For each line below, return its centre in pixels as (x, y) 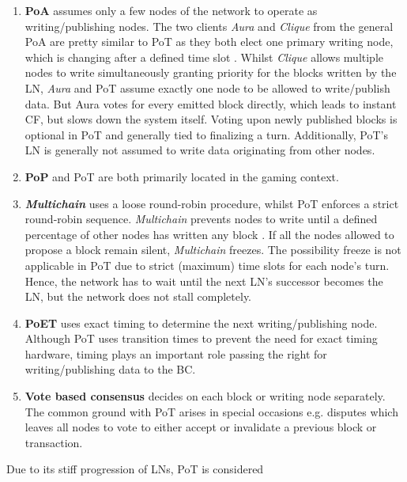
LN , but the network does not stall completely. (138, 296)
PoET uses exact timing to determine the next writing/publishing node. (201, 323)
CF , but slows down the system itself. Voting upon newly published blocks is (211, 119)
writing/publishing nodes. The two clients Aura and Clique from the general (209, 26)
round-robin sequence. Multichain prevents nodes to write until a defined (201, 219)
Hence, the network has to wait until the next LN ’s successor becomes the (204, 281)
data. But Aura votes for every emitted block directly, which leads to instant (211, 103)
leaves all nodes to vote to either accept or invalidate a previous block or (201, 427)
